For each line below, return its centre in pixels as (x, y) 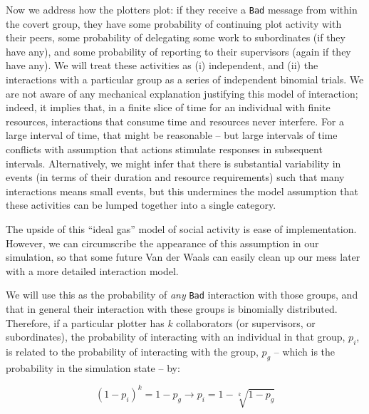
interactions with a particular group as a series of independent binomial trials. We (185, 79)
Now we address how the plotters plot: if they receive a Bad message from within (182, 9)
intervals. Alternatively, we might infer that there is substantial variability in (173, 163)
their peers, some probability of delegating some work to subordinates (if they (176, 37)
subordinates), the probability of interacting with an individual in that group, (176, 337)
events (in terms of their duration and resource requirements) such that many (175, 177)
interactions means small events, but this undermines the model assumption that (182, 191)
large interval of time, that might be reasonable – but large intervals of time (172, 135)
